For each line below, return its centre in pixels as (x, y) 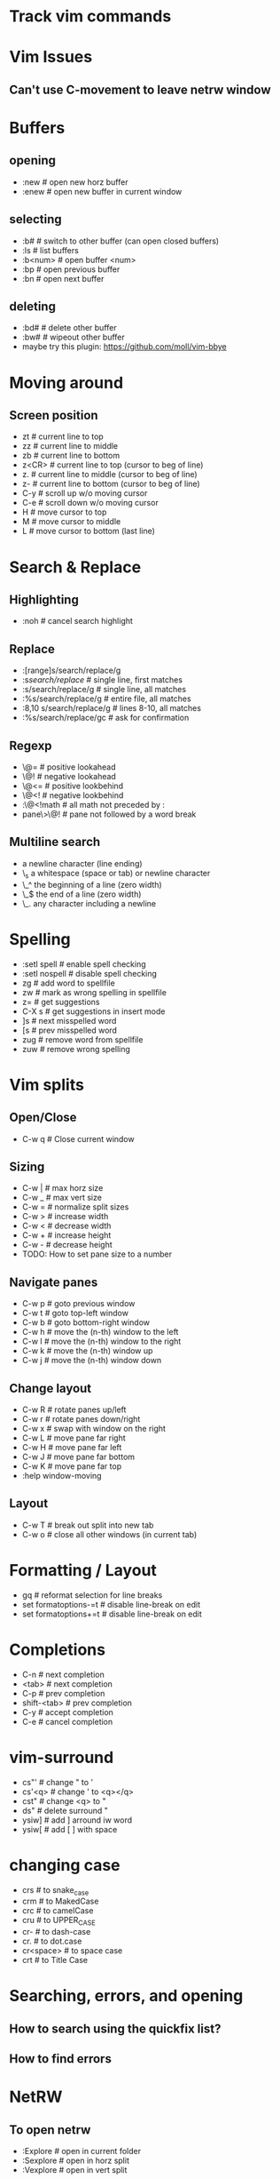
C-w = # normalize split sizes (75, 1207)
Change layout (51, 1388)
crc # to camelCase (58, 1911)
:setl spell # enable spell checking (84, 964)
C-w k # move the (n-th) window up (87, 1351)
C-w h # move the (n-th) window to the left (100, 1332)
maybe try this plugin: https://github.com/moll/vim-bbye (124, 347)
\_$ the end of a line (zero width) (82, 894)
